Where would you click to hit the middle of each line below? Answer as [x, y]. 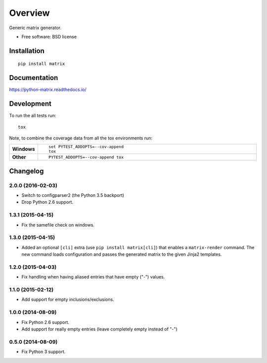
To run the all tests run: [33, 116]
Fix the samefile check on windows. [58, 225]
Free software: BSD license [49, 37]
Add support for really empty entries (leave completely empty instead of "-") [99, 329]
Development [30, 104]
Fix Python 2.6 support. [45, 322]
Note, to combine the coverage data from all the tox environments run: [81, 138]
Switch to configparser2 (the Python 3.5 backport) [73, 195]
